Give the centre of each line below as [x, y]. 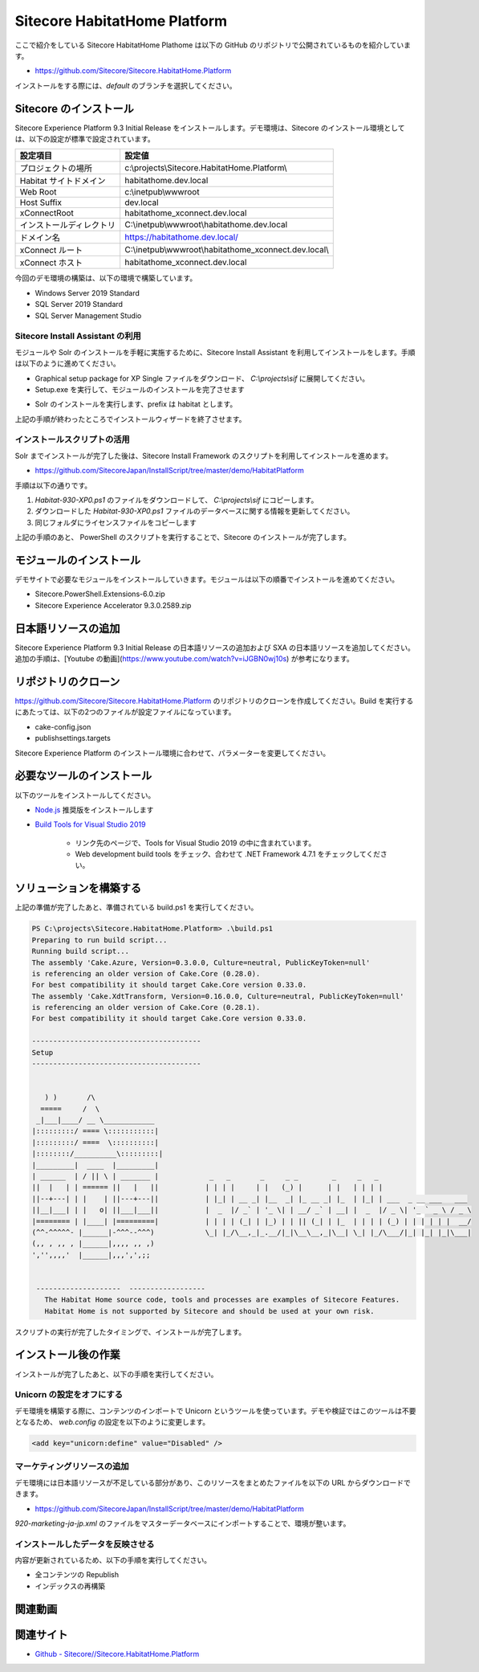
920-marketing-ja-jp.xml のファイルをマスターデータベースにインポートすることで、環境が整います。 [183, 1523]
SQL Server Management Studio [88, 315]
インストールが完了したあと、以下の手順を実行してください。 [116, 1374]
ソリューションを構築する [78, 888]
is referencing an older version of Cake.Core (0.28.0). [146, 973]
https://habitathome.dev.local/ [181, 237]
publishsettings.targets [73, 738]
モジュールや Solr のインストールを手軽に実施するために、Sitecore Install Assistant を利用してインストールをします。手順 [215, 352]
